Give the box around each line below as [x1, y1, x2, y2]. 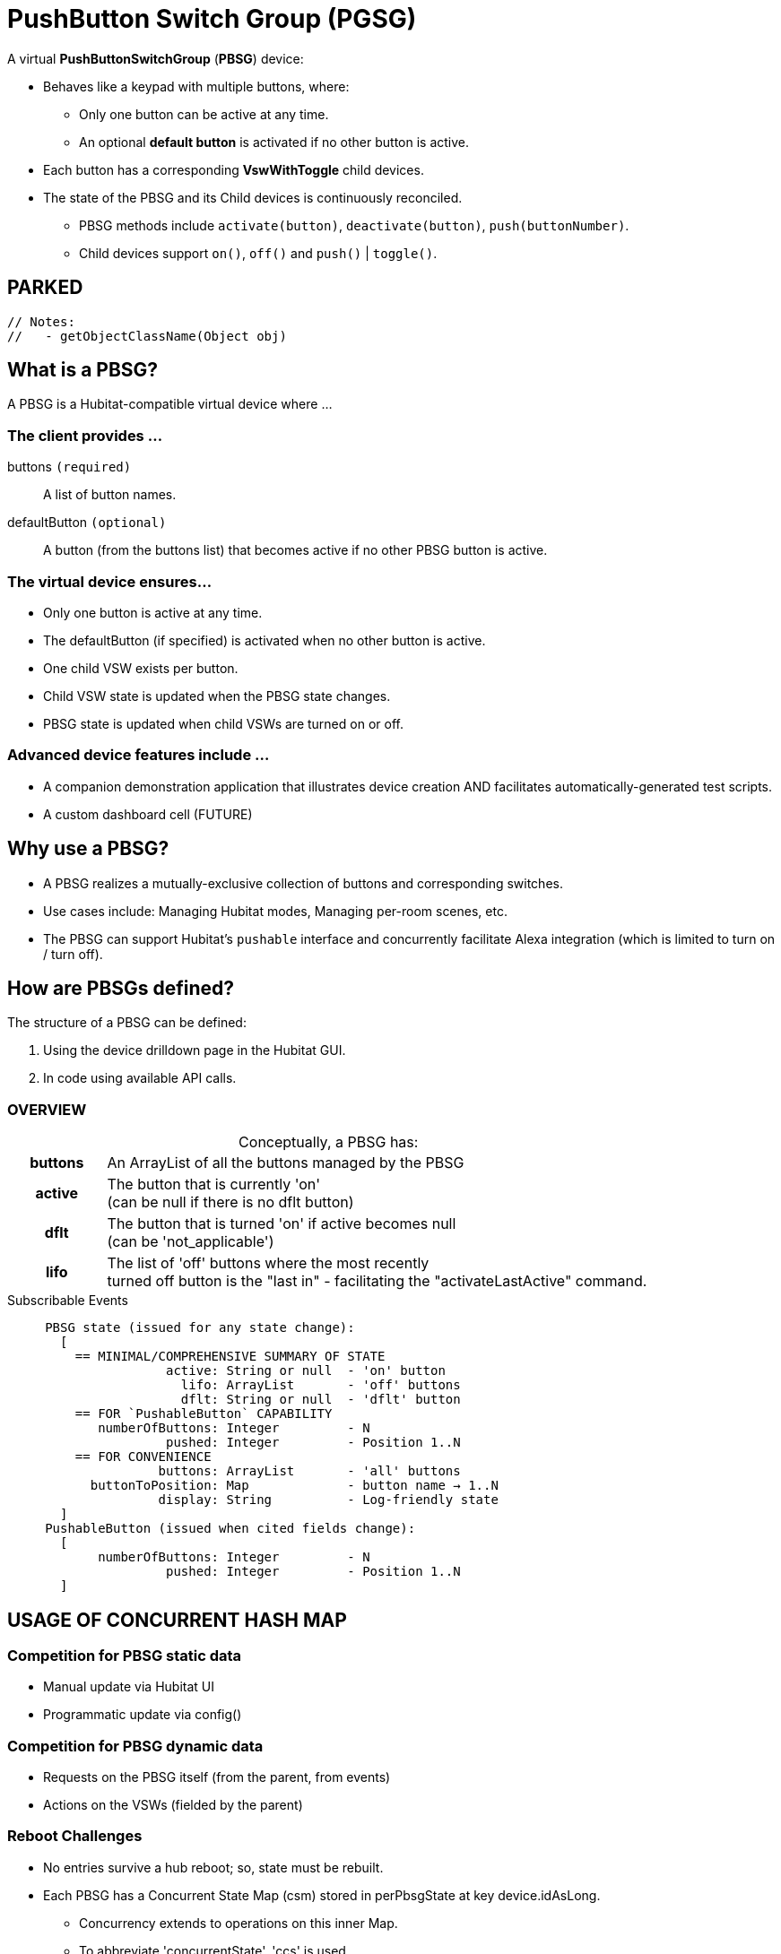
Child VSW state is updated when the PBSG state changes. [43, 687, 391, 704]
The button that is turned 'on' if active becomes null [107, 1215, 456, 1233]
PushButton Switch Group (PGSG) [7, 4, 417, 34]
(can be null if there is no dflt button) [107, 1193, 354, 1212]
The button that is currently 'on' [107, 1175, 321, 1194]
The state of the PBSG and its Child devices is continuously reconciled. [43, 189, 463, 205]
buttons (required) [7, 459, 132, 475]
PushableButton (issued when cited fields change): [45, 1521, 416, 1536]
